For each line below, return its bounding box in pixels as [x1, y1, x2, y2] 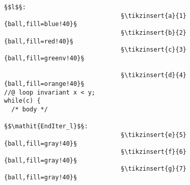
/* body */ [11, 105, 48, 113]
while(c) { [4, 97, 41, 105]
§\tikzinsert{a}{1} [121, 12, 186, 19]
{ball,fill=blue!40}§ [4, 20, 77, 28]
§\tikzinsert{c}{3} [121, 46, 186, 54]
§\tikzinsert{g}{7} [121, 165, 186, 173]
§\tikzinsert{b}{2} [121, 29, 186, 36]
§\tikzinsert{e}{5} [121, 131, 186, 138]
